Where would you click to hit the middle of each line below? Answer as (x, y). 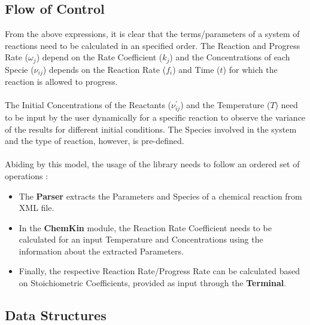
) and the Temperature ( (225, 105)
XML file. (37, 208)
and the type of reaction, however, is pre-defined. (95, 141)
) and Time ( (196, 69)
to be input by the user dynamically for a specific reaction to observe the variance (155, 117)
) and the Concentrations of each (230, 57)
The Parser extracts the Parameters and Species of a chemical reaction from (160, 196)
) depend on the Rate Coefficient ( (99, 57)
